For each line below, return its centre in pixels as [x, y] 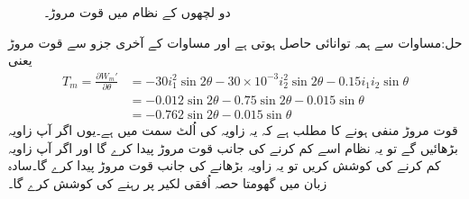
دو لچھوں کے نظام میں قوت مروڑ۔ [138, 12]
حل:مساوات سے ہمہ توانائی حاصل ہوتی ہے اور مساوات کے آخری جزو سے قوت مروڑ [235, 42]
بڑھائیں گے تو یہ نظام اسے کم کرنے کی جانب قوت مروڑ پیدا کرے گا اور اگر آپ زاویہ [233, 147]
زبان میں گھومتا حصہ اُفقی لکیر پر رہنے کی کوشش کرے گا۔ [168, 182]
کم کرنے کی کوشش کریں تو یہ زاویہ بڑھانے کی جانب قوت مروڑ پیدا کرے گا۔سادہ [225, 165]
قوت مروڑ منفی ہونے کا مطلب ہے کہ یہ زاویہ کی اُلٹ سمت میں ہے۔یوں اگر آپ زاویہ [233, 129]
